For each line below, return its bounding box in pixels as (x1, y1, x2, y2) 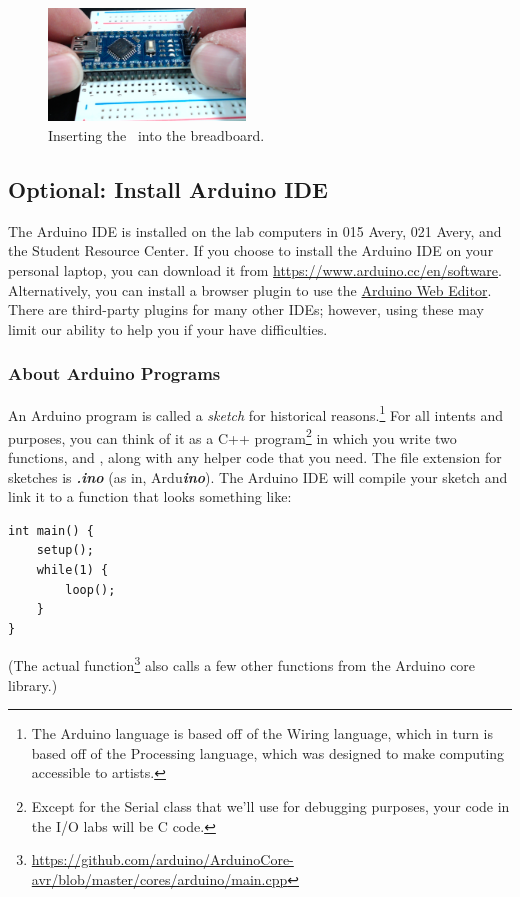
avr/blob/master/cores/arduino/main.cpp (31, 868, 288, 889)
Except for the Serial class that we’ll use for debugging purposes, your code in (31, 796, 510, 817)
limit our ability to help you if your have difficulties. (8, 318, 328, 339)
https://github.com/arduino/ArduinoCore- (31, 849, 294, 870)
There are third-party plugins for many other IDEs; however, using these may (8, 299, 484, 320)
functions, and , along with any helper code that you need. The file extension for (8, 447, 502, 468)
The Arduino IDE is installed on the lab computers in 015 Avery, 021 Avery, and (8, 220, 502, 241)
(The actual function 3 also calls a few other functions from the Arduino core (8, 652, 476, 676)
